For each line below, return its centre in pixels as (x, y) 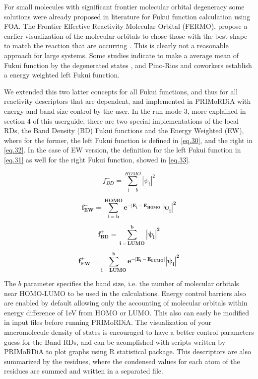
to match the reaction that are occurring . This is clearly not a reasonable (116, 45)
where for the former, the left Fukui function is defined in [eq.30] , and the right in (129, 140)
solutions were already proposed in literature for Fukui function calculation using (127, 16)
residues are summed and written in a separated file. (84, 371)
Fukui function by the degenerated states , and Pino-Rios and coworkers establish (128, 65)
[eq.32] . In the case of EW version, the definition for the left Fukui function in (123, 150)
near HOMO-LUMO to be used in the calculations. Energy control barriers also (125, 293)
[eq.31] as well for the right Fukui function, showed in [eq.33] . (97, 159)
